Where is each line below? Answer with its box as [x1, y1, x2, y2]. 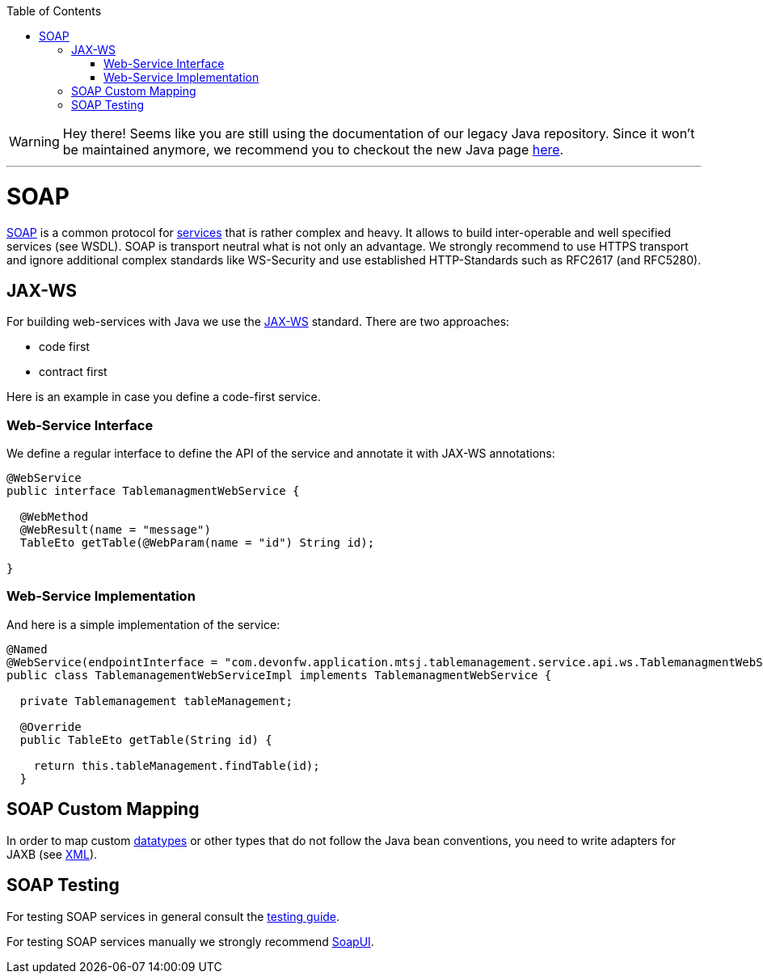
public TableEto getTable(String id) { [19, 733, 272, 746]
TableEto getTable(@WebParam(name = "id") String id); [19, 536, 375, 550]
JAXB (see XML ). [6, 847, 98, 861]
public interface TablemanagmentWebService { [6, 484, 300, 498]
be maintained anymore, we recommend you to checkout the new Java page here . [62, 142, 564, 158]
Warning [9, 133, 60, 150]
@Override [19, 720, 82, 733]
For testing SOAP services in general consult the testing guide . [6, 909, 340, 923]
